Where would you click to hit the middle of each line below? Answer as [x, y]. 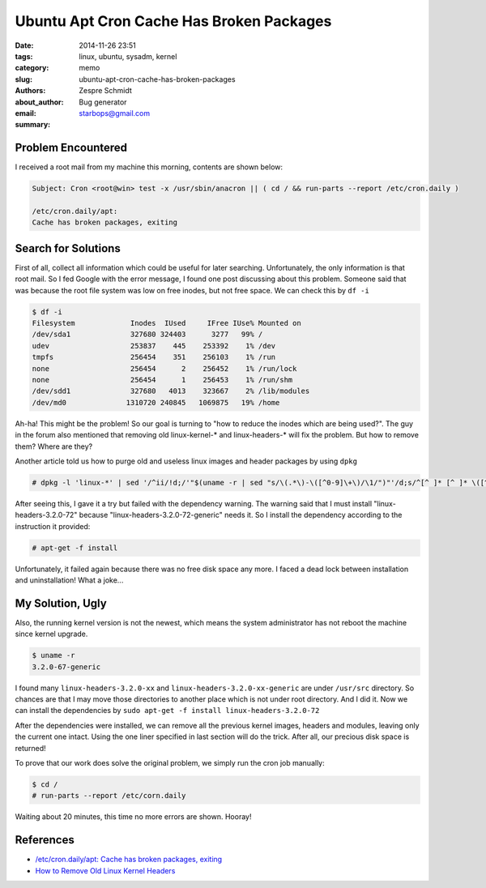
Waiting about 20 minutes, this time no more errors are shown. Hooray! [133, 817]
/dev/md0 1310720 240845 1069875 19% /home [156, 402]
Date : [24, 45]
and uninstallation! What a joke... [69, 580]
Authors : [30, 91]
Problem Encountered [71, 148]
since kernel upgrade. [51, 634]
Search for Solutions [68, 248]
